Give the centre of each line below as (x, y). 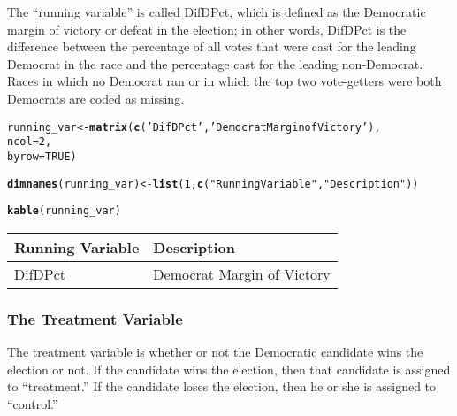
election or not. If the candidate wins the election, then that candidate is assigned (229, 369)
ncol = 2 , (30, 142)
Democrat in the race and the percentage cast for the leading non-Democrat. (215, 63)
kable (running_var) (64, 211)
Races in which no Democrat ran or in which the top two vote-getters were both (225, 81)
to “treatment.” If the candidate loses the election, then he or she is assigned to (222, 386)
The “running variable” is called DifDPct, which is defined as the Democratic (217, 12)
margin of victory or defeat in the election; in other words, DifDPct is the (207, 29)
